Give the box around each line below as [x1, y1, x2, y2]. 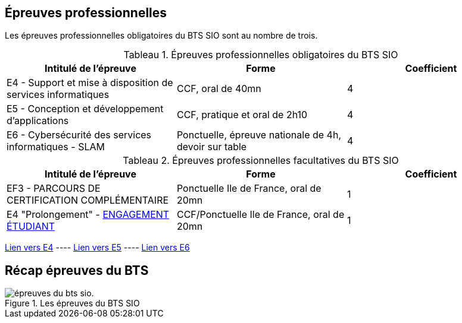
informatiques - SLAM [7, 141, 105, 153]
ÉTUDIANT [7, 220, 55, 233]
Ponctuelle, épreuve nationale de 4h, [176, 129, 342, 141]
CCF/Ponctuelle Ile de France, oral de [176, 208, 345, 221]
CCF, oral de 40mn [176, 83, 261, 95]
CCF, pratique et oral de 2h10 [176, 109, 308, 121]
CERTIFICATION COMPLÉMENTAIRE [7, 194, 169, 207]
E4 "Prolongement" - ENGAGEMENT [7, 208, 170, 221]
